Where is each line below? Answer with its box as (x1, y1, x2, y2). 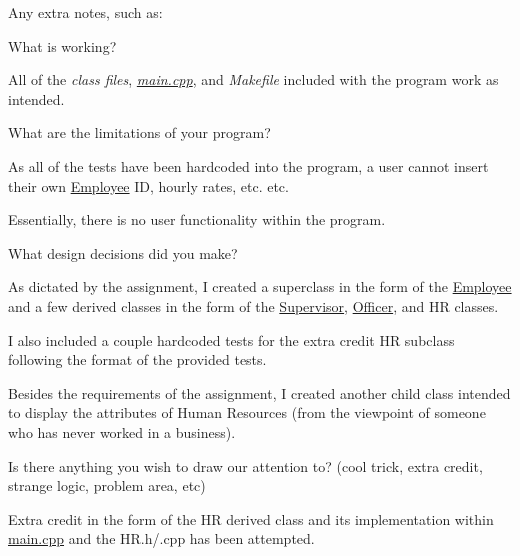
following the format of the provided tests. (8, 349, 267, 370)
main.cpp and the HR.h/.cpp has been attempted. (8, 528, 315, 549)
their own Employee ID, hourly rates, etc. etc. (8, 175, 289, 196)
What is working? (8, 35, 117, 56)
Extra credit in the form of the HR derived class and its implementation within (8, 508, 494, 529)
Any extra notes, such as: (8, 2, 163, 22)
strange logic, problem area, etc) (8, 475, 206, 496)
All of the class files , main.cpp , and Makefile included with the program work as (8, 69, 499, 90)
